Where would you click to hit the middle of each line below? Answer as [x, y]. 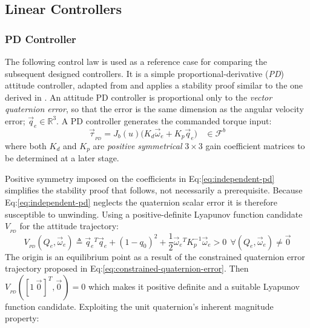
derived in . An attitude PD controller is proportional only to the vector [139, 97]
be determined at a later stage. [62, 158]
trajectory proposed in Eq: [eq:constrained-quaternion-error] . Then [127, 268]
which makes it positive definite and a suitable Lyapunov [194, 286]
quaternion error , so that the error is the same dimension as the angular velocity [154, 109]
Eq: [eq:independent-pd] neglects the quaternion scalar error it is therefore [141, 202]
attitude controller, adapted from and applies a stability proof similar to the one [154, 85]
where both [26, 145]
